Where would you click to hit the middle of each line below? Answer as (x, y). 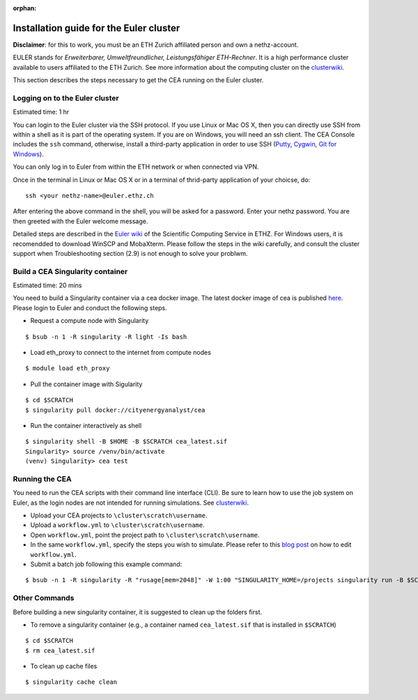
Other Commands (44, 598)
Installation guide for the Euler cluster (96, 28)
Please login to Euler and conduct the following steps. (90, 307)
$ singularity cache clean (71, 682)
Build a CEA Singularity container (70, 271)
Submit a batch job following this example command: (106, 564)
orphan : (25, 8)
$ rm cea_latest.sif (60, 650)
